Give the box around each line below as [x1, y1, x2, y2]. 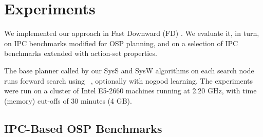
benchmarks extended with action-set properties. [4, 48, 157, 58]
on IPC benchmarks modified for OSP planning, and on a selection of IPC [4, 37, 238, 48]
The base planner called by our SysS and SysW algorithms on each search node [4, 65, 254, 75]
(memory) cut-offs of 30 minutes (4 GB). [4, 95, 132, 106]
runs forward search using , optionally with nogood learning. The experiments [4, 75, 253, 86]
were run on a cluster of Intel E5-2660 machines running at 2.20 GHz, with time [4, 85, 257, 96]
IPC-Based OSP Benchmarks [4, 120, 162, 136]
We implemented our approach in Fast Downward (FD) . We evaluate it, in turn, [4, 28, 259, 38]
